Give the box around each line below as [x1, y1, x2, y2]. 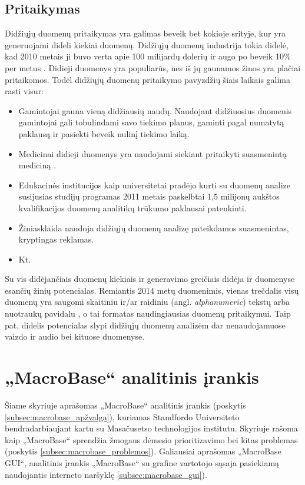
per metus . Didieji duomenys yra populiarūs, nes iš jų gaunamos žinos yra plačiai [5, 61, 301, 74]
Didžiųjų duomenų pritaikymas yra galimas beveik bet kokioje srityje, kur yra [5, 27, 286, 39]
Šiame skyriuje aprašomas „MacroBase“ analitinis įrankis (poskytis [5, 398, 246, 411]
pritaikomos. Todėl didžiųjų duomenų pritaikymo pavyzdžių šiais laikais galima [5, 73, 290, 85]
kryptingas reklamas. [18, 233, 94, 245]
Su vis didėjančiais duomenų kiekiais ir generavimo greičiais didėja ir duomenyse [5, 273, 295, 285]
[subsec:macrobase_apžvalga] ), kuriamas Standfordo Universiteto [5, 410, 240, 423]
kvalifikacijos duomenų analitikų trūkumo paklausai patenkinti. [18, 201, 247, 214]
